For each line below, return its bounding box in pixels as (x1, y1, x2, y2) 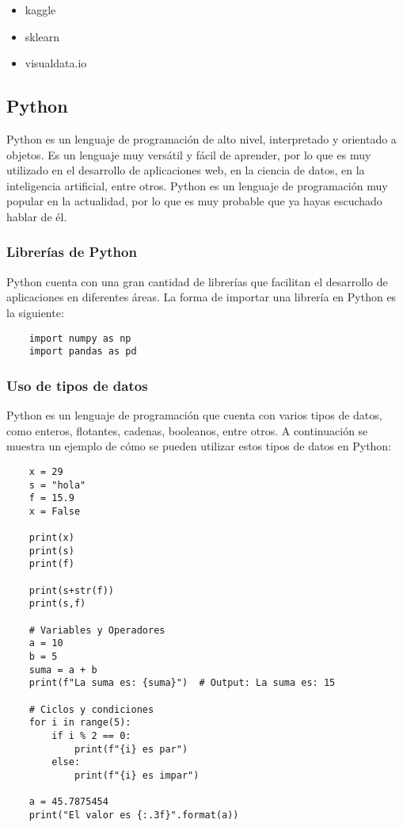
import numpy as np (29, 332, 131, 344)
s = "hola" (29, 479, 86, 491)
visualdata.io (25, 55, 87, 71)
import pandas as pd (29, 346, 137, 358)
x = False (29, 505, 81, 517)
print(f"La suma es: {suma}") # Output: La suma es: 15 (29, 677, 336, 689)
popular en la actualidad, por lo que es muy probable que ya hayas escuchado (6, 193, 382, 209)
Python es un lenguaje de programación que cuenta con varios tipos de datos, (6, 407, 382, 423)
